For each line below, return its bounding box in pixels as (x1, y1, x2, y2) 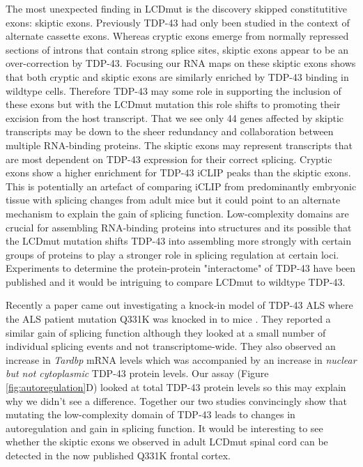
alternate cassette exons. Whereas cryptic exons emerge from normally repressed (6, 29, 349, 43)
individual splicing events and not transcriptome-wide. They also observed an (6, 339, 336, 353)
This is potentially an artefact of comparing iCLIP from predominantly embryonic (6, 178, 357, 193)
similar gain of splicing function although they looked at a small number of (6, 325, 326, 339)
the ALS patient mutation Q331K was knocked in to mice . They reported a (6, 312, 331, 326)
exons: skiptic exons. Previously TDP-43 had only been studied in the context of (6, 15, 350, 29)
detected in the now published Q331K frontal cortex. (6, 448, 231, 462)
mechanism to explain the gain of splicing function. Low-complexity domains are (6, 206, 349, 220)
